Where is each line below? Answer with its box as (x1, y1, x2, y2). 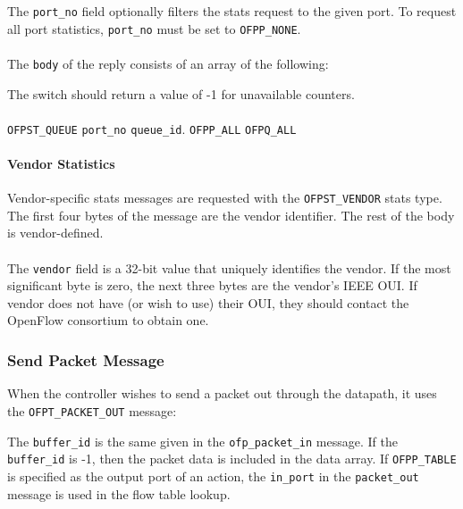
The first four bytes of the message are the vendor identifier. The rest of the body (7, 205, 455, 224)
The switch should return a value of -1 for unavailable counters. (7, 84, 355, 103)
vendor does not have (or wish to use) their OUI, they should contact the (7, 293, 409, 312)
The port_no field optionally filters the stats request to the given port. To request (7, 2, 457, 20)
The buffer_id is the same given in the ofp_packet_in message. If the (7, 431, 398, 450)
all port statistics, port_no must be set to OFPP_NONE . (7, 19, 301, 38)
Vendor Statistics (7, 154, 115, 172)
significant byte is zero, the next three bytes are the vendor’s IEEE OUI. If (7, 276, 417, 295)
